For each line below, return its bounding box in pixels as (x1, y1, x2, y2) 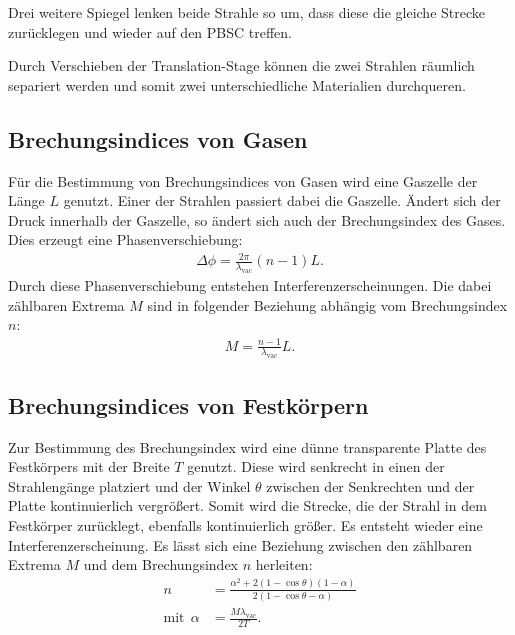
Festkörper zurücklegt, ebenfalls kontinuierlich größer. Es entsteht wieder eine (8, 514, 483, 535)
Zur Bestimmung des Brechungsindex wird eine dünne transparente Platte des (8, 436, 487, 457)
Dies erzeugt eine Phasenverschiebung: (8, 229, 243, 250)
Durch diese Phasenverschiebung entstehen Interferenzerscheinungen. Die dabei (8, 275, 492, 296)
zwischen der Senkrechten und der (266, 475, 475, 496)
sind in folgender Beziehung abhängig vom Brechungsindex (147, 294, 508, 315)
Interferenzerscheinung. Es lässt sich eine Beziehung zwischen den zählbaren (8, 534, 473, 555)
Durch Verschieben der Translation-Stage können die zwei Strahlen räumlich (8, 55, 475, 76)
